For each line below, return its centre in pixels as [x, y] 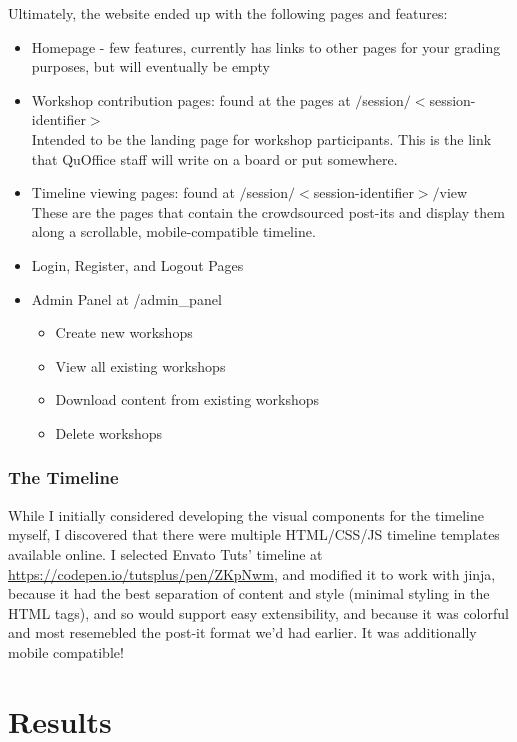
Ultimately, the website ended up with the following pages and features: [228, 13]
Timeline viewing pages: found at [133, 192]
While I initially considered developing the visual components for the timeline [246, 514]
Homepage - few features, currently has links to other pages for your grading [266, 46]
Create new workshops [124, 332]
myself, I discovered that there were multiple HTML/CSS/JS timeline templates [254, 534]
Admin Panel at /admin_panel [126, 298]
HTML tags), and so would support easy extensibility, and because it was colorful [258, 612]
